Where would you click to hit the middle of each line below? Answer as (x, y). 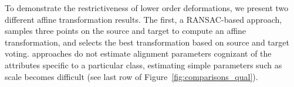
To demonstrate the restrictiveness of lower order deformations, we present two (147, 8)
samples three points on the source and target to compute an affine (126, 31)
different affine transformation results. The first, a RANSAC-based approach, (143, 19)
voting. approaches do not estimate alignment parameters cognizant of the (138, 53)
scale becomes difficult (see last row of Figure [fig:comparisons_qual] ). (131, 76)
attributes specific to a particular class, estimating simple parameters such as (143, 65)
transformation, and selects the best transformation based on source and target (147, 42)
